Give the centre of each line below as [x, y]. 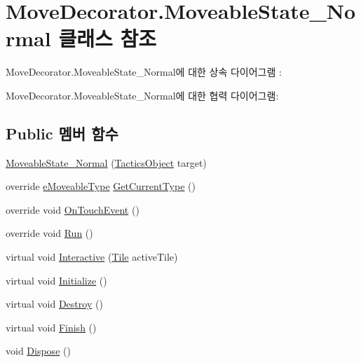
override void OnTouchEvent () [73, 209]
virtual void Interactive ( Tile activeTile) [92, 257]
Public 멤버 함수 [62, 133]
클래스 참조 [107, 38]
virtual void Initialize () [56, 280]
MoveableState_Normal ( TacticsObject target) [106, 162]
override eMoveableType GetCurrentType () [101, 186]
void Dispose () [38, 351]
